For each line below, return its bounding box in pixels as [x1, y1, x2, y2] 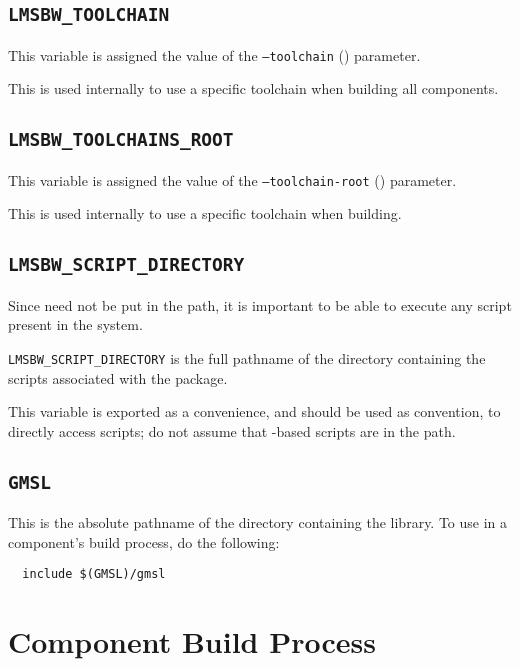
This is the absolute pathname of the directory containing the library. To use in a [8, 512, 508, 533]
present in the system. [8, 314, 143, 335]
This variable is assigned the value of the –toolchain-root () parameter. [8, 169, 457, 190]
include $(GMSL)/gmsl [22, 567, 166, 582]
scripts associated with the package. [8, 367, 228, 388]
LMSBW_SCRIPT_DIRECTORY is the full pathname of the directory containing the [8, 348, 486, 369]
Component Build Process [8, 621, 377, 662]
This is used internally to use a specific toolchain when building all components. [8, 78, 499, 99]
